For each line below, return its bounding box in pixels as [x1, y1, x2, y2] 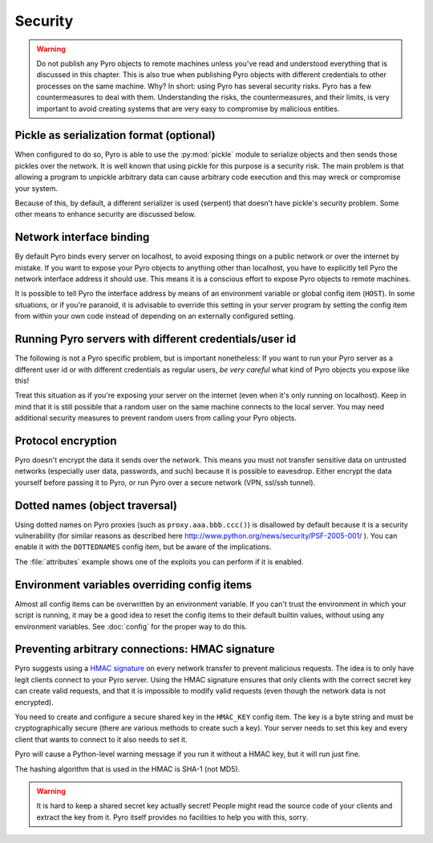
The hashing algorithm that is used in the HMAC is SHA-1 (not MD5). [14, 764, 241, 774]
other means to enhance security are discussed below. [14, 210, 196, 219]
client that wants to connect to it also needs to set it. [14, 735, 188, 744]
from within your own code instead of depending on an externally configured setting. [14, 312, 296, 321]
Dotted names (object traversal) [14, 499, 178, 512]
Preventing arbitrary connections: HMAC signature [14, 642, 276, 656]
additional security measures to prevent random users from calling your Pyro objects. [14, 413, 297, 423]
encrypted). [14, 697, 54, 707]
